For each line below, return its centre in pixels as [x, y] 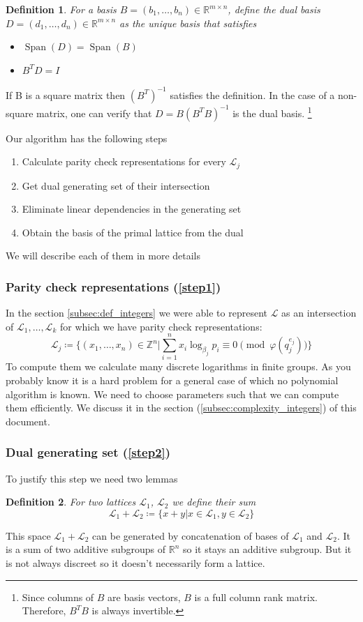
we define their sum [214, 502]
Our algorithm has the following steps [87, 138]
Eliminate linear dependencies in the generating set [132, 209]
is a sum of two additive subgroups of [86, 549]
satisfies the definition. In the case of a [252, 94]
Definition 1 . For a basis [61, 9]
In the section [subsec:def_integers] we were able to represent [136, 313]
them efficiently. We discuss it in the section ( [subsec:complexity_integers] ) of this [181, 408]
